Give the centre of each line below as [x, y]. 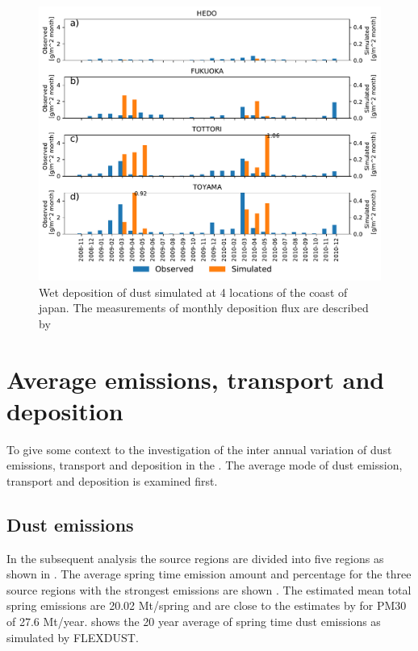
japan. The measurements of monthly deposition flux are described [204, 308]
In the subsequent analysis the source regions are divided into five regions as [195, 558]
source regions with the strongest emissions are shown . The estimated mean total [209, 589]
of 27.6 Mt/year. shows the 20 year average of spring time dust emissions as [194, 621]
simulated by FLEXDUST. [73, 637]
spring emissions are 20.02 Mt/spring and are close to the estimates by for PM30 [207, 605]
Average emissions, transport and [196, 379]
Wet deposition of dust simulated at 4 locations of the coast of [193, 292]
